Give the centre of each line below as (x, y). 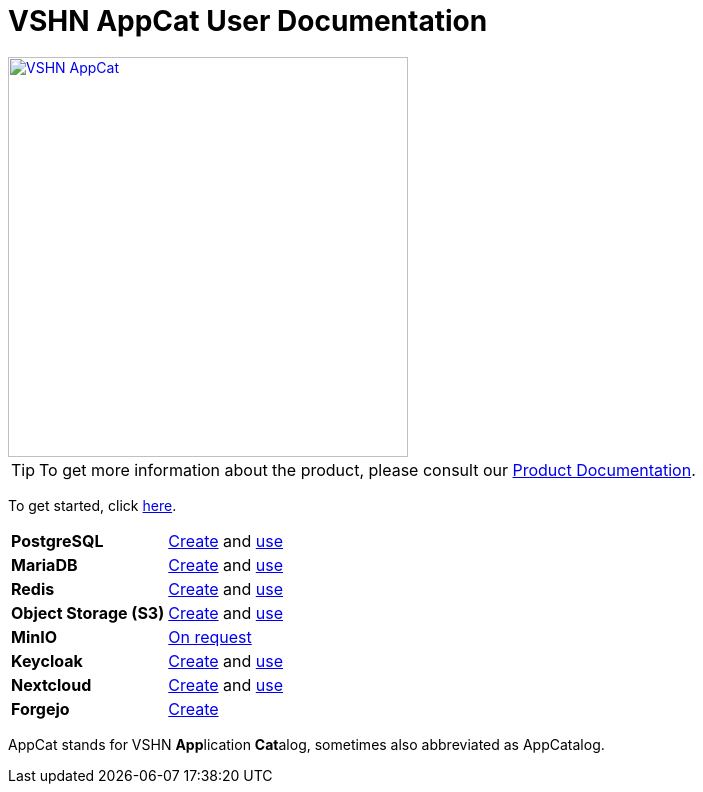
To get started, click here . (92, 505)
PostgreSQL (57, 540)
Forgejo (40, 708)
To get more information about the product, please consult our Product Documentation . (367, 469)
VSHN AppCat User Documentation (248, 21)
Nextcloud (51, 684)
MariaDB (44, 564)
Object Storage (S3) (88, 612)
